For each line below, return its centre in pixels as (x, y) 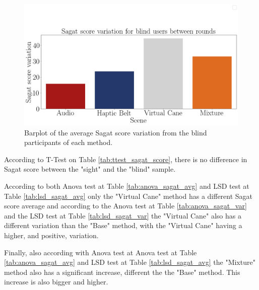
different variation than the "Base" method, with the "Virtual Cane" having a (123, 225)
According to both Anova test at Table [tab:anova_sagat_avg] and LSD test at (127, 186)
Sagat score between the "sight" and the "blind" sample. (90, 169)
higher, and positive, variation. (51, 235)
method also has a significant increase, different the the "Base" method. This (122, 272)
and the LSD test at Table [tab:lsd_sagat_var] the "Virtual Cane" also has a (123, 215)
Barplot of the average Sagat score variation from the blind (116, 132)
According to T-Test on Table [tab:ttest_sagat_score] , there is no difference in (126, 159)
